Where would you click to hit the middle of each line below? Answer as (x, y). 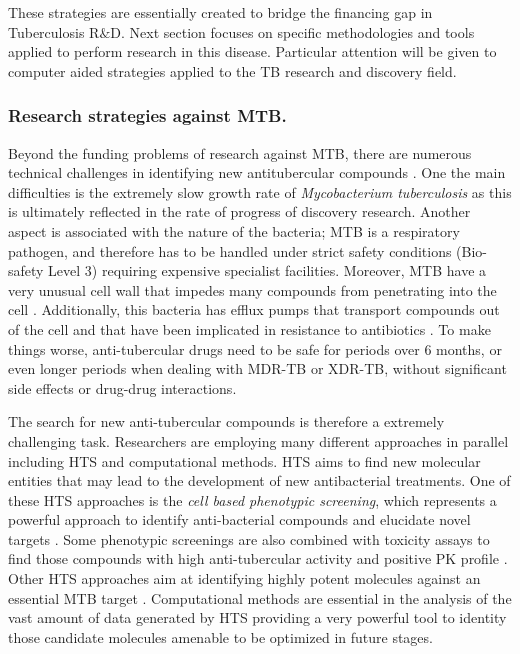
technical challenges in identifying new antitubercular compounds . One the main (257, 172)
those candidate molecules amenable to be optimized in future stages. (220, 636)
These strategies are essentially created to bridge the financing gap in (220, 12)
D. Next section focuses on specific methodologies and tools (292, 31)
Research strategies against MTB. (147, 115)
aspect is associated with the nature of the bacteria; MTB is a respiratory (234, 230)
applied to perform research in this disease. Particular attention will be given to (252, 51)
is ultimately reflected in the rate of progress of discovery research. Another (239, 211)
